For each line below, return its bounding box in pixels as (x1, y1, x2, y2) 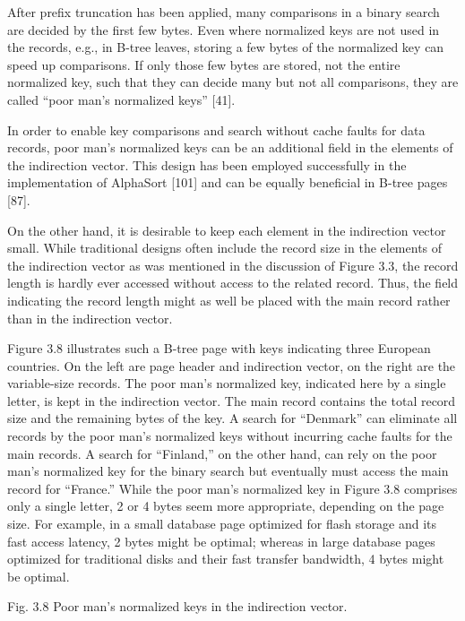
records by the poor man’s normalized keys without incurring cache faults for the (7, 427, 452, 445)
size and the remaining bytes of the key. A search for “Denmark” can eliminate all (7, 409, 458, 427)
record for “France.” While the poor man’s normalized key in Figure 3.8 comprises (7, 479, 458, 497)
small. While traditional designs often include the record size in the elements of (7, 238, 443, 257)
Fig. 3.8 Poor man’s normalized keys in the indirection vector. (7, 597, 348, 616)
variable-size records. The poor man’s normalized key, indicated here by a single (7, 374, 446, 392)
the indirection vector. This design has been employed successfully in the (7, 155, 407, 174)
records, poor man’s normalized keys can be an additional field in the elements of (7, 138, 453, 157)
